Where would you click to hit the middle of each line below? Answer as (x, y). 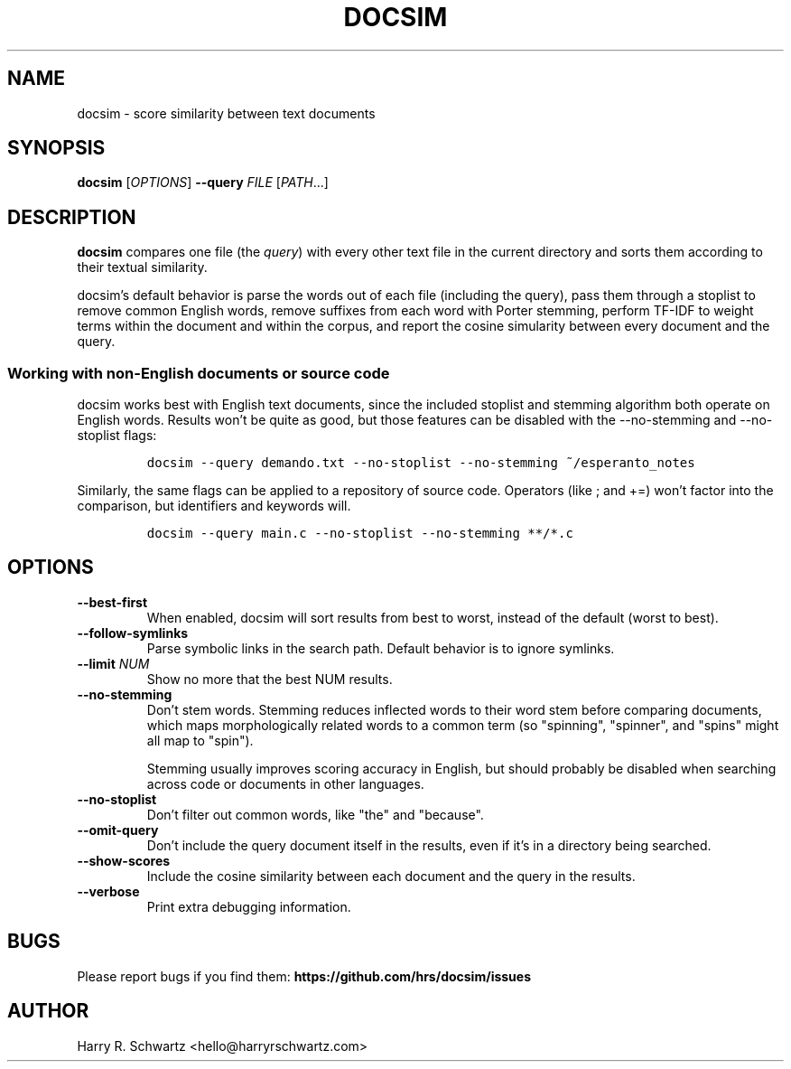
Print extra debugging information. (249, 906)
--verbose (108, 891)
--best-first (112, 602)
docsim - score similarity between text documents (226, 113)
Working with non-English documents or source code (199, 373)
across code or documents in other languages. (285, 783)
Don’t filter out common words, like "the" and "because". (315, 814)
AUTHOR (48, 1011)
